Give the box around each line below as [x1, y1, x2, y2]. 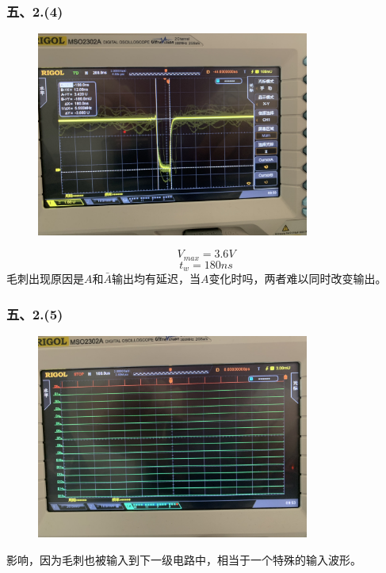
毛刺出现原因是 [6, 270, 84, 287]
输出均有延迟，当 [112, 270, 201, 287]
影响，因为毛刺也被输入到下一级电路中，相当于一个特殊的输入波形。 [6, 551, 361, 567]
